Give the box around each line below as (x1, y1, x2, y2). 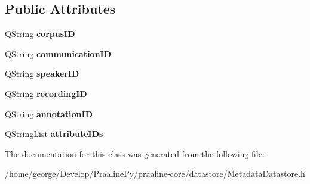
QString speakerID (5, 67, 79, 80)
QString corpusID (5, 27, 75, 40)
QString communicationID (5, 47, 112, 60)
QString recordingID (5, 87, 87, 99)
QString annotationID (5, 107, 93, 120)
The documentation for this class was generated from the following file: (5, 147, 265, 160)
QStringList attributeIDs (5, 127, 103, 140)
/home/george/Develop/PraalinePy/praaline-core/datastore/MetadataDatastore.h (5, 167, 305, 180)
